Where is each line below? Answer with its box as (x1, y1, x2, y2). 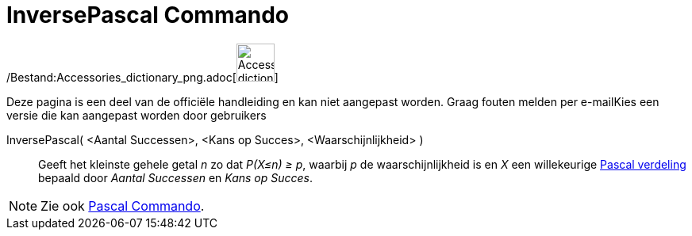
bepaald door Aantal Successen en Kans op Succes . (38, 170, 313, 185)
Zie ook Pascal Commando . (40, 197, 205, 214)
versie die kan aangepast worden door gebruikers (6, 108, 267, 122)
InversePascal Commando (6, 2, 289, 29)
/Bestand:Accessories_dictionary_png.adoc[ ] (6, 70, 279, 84)
